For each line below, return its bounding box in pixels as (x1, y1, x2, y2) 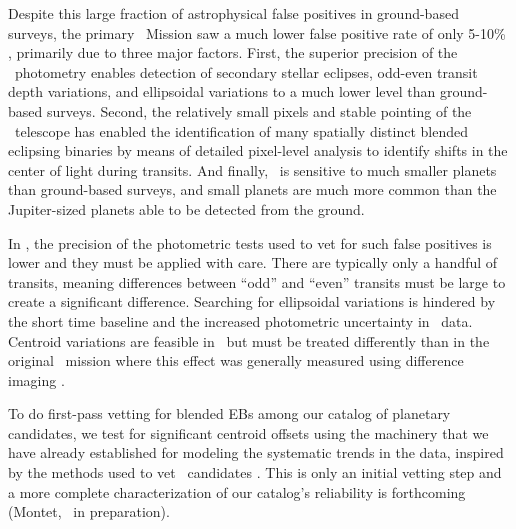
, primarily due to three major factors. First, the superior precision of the (8, 42, 458, 63)
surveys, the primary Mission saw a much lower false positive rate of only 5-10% (8, 22, 506, 43)
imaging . (8, 369, 65, 390)
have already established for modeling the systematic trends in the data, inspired (8, 442, 504, 463)
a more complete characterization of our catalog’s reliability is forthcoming (8, 481, 466, 502)
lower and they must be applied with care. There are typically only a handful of (8, 252, 498, 273)
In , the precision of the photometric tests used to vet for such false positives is (8, 232, 492, 253)
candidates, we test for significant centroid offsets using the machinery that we (8, 422, 489, 443)
